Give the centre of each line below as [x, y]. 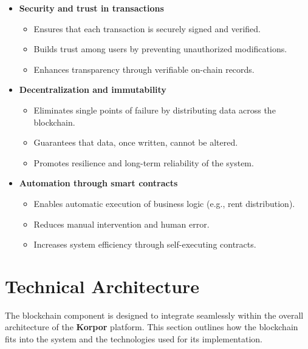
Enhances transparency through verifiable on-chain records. [144, 69]
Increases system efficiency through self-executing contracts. [145, 244]
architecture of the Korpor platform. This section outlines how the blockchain [152, 327]
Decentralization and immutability [93, 90]
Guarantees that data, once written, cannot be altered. [136, 142]
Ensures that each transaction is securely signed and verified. [147, 28]
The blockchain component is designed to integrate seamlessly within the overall [154, 315]
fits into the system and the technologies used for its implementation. [134, 339]
